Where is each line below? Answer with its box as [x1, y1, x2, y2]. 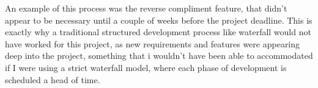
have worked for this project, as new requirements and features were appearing [5, 37, 300, 50]
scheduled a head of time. [5, 73, 100, 86]
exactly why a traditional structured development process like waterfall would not [5, 25, 311, 38]
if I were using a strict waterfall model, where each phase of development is [5, 61, 287, 73]
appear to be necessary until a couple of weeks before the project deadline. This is [5, 13, 312, 26]
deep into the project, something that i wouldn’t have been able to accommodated [5, 49, 313, 62]
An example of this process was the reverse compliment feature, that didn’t [5, 2, 287, 14]
